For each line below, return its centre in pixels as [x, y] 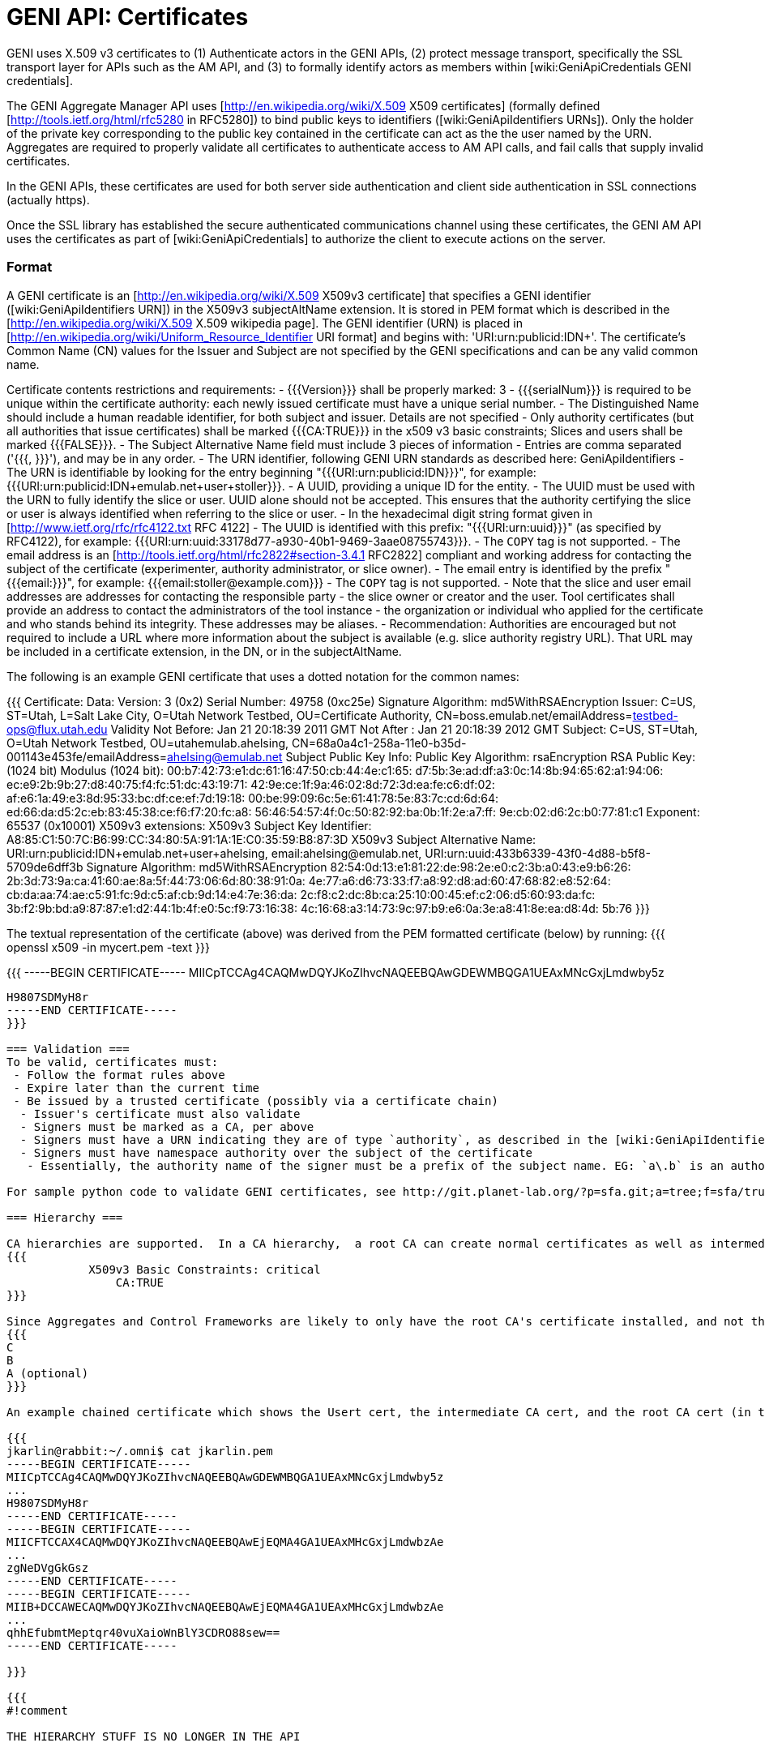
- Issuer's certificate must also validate [160, 1113]
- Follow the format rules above [119, 1075]
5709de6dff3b [45, 867]
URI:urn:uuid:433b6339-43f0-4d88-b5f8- [538, 853]
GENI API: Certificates [128, 17]
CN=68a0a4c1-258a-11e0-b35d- [379, 743]
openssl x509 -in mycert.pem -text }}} [108, 947]
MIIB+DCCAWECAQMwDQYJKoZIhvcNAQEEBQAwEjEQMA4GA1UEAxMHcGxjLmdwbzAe [225, 1606]
